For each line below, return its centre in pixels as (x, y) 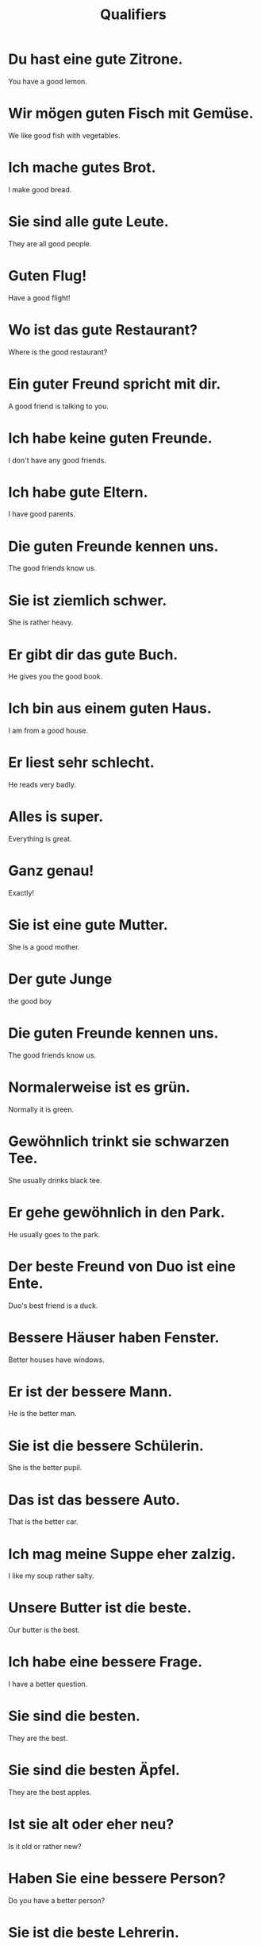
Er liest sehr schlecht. (81, 762)
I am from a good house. (48, 731)
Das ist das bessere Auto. (94, 1500)
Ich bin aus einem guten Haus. (110, 708)
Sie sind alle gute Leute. (88, 222)
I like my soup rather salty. (51, 1576)
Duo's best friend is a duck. (53, 1306)
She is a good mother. (44, 946)
